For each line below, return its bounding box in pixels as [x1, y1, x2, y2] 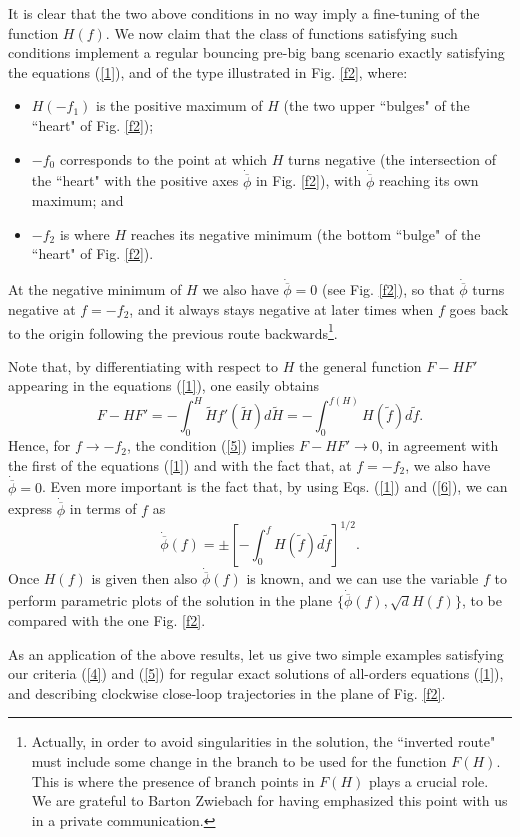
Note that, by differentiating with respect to [8, 355, 279, 376]
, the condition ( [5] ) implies [127, 435, 295, 456]
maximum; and [31, 190, 124, 211]
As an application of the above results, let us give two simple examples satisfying [8, 643, 504, 664]
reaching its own [378, 170, 479, 191]
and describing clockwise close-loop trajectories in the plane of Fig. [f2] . [8, 682, 446, 703]
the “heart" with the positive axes [31, 170, 239, 191]
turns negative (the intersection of [288, 148, 496, 169]
